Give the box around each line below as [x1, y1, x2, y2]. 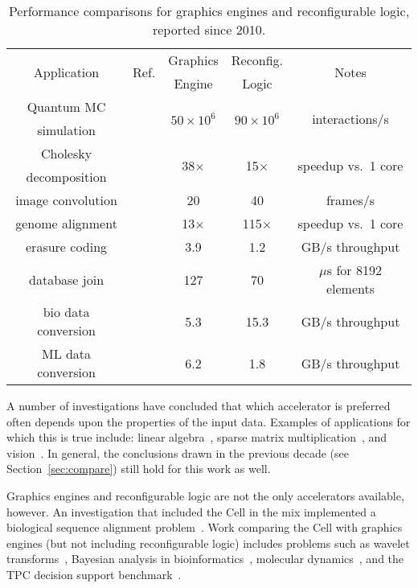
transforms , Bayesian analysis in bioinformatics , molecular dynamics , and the [6, 550, 404, 567]
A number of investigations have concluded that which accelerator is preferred [6, 397, 391, 413]
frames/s [326, 191, 375, 209]
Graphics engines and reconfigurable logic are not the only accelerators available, [6, 487, 404, 504]
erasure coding [26, 237, 108, 256]
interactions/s [312, 109, 389, 128]
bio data [43, 302, 90, 321]
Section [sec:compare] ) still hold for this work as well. [6, 460, 271, 477]
